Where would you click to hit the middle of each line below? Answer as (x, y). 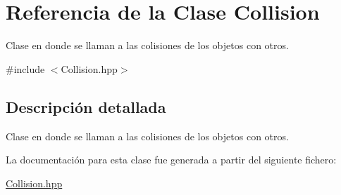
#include (25, 68)
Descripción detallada (86, 106)
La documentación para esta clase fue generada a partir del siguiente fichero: (171, 160)
